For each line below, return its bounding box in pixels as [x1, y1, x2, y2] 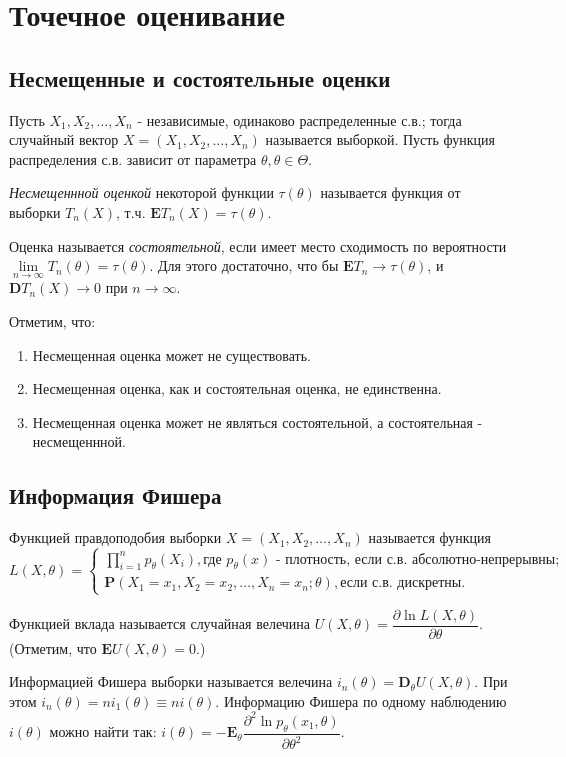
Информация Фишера [9, 480, 222, 511]
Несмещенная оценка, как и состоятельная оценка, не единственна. [32, 378, 442, 399]
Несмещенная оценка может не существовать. [32, 344, 311, 365]
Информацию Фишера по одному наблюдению [223, 690, 507, 711]
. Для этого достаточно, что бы [149, 255, 339, 276]
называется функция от [320, 182, 461, 203]
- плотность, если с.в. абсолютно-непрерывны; [275, 552, 560, 567]
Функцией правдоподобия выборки [9, 527, 222, 548]
